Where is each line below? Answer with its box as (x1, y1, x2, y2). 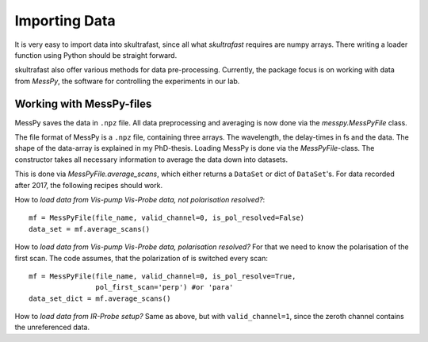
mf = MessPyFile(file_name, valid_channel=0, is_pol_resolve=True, (29, 271, 296, 281)
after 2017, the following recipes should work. (14, 180, 162, 190)
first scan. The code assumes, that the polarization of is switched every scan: (14, 253, 269, 263)
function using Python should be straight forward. (14, 50, 178, 60)
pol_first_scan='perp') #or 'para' (95, 282, 234, 292)
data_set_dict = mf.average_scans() (29, 294, 171, 303)
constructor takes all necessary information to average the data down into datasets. (14, 155, 289, 164)
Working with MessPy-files (14, 97, 152, 110)
